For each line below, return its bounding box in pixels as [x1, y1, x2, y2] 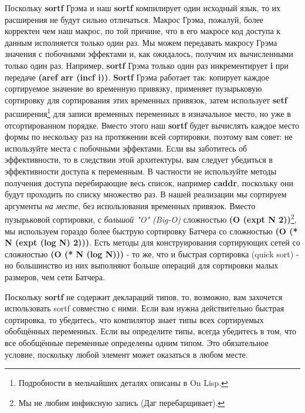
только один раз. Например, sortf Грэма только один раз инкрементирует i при [5, 59, 289, 71]
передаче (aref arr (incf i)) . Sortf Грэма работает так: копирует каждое [5, 70, 269, 83]
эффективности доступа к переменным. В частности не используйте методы [5, 164, 277, 177]
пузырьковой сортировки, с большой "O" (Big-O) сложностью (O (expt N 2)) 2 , [5, 211, 297, 225]
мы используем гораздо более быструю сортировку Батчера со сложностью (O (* [5, 224, 298, 237]
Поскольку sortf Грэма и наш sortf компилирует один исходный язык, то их [5, 2, 281, 14]
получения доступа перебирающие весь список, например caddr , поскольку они [5, 176, 293, 189]
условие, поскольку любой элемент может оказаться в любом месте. [5, 348, 248, 360]
